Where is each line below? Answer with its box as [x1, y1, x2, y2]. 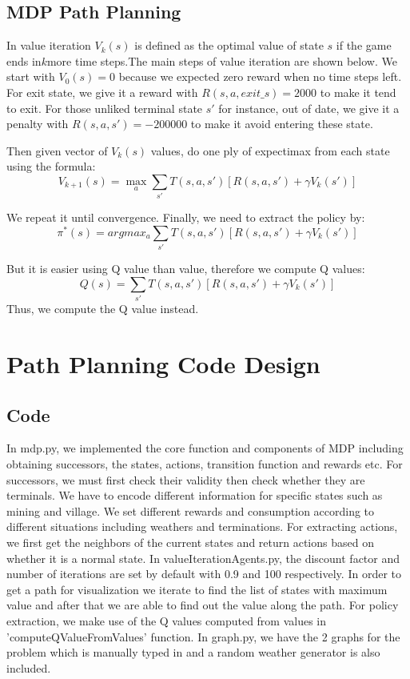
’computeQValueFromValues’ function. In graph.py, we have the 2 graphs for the [6, 628, 400, 645]
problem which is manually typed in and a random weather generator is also [6, 644, 380, 661]
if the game [336, 37, 392, 54]
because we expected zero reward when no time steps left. [118, 68, 402, 85]
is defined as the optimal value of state [134, 37, 324, 54]
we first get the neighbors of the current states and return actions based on [6, 533, 374, 550]
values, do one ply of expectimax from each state [150, 142, 390, 159]
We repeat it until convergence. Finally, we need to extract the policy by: [6, 209, 365, 226]
